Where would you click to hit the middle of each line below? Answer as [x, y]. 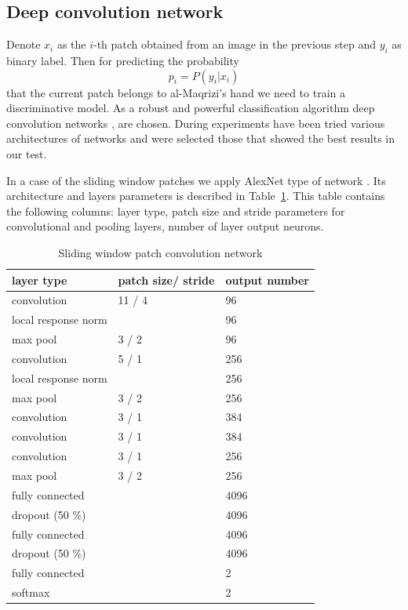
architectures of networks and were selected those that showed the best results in [201, 138]
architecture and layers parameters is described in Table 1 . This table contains [196, 196]
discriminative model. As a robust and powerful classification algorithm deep [191, 108]
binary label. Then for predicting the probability [123, 60]
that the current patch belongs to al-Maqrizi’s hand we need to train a [176, 92]
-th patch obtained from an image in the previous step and [235, 44]
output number [268, 280]
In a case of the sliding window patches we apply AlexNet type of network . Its [196, 180]
